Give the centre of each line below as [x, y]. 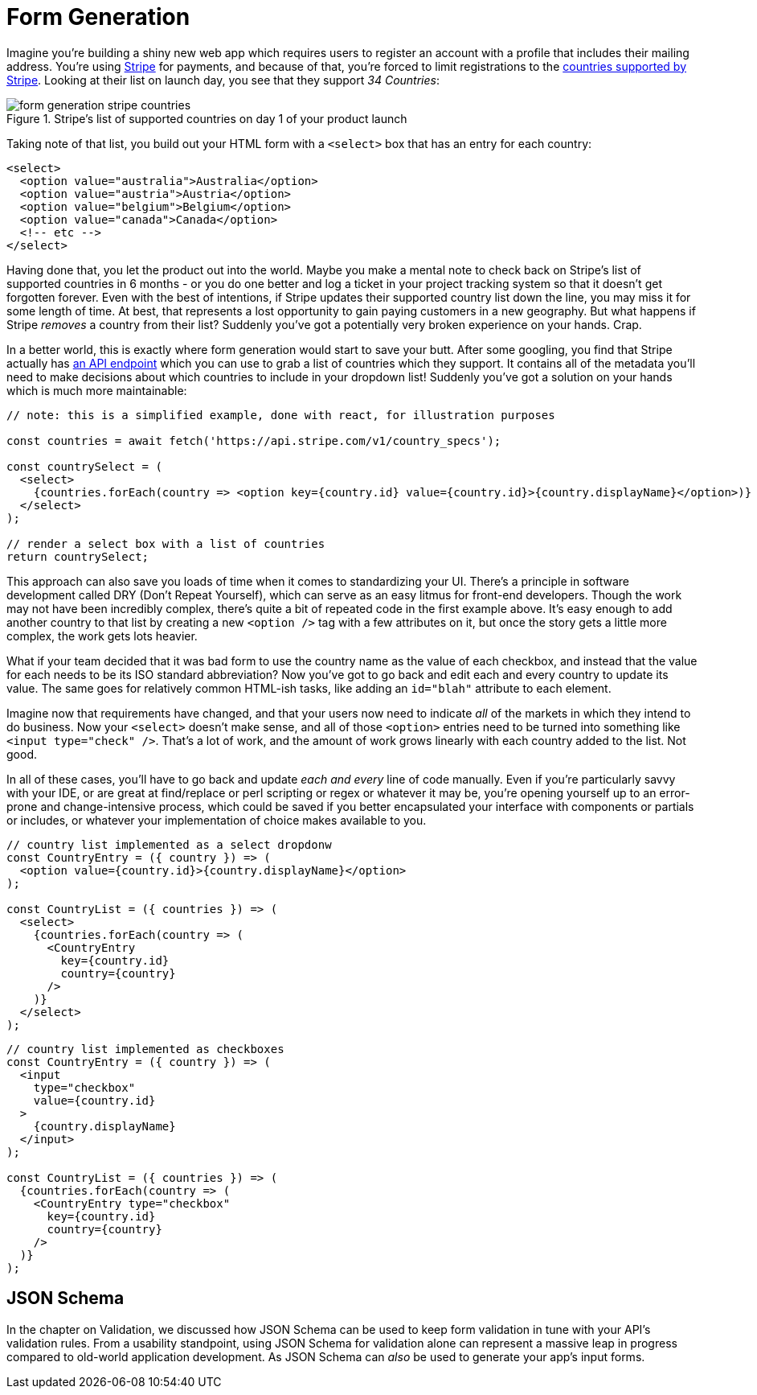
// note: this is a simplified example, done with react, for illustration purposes [281, 415]
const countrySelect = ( [84, 466]
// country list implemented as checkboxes [145, 1049]
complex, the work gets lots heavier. [102, 636]
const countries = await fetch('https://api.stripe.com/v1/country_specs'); [254, 440]
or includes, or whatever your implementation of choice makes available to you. [217, 820]
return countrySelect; [78, 556]
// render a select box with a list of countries [166, 543]
